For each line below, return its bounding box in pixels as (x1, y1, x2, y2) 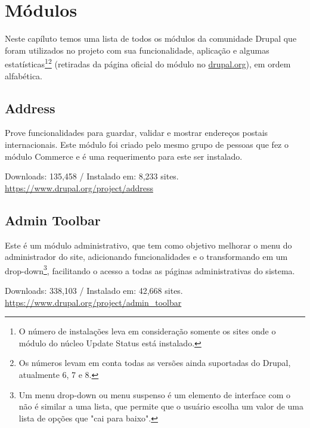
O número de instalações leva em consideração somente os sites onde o (18, 325, 276, 337)
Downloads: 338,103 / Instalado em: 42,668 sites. (5, 284, 183, 296)
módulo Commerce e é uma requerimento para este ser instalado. (5, 150, 243, 162)
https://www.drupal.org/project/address (5, 181, 153, 194)
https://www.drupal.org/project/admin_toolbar (5, 296, 182, 308)
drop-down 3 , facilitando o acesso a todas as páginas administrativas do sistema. (5, 262, 295, 277)
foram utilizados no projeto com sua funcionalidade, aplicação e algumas (5, 44, 269, 56)
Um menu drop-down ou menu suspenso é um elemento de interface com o (18, 388, 291, 401)
